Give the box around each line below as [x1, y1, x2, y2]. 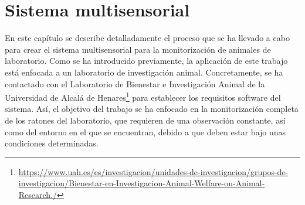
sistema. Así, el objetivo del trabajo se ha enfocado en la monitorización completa [5, 102, 299, 115]
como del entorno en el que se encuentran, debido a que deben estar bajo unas [5, 125, 286, 138]
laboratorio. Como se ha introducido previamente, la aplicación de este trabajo [5, 54, 288, 67]
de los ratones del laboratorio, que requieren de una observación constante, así [5, 114, 286, 126]
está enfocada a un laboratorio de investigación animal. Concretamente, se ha [5, 66, 283, 78]
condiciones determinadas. [5, 137, 99, 149]
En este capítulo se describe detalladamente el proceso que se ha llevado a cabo [5, 32, 290, 44]
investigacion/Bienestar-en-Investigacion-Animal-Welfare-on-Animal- [18, 177, 265, 189]
